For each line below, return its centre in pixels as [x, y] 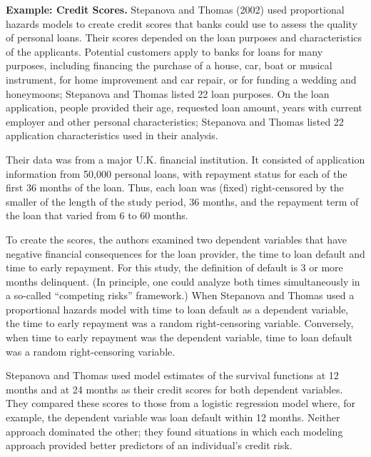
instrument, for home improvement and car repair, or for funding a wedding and [181, 79]
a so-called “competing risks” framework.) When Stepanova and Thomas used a [180, 295]
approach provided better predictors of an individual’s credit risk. [149, 445]
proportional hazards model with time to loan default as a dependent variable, [177, 309]
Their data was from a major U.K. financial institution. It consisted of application [185, 159]
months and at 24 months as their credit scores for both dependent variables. [174, 389]
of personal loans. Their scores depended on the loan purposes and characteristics [184, 37]
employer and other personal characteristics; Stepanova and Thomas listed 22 [175, 121]
